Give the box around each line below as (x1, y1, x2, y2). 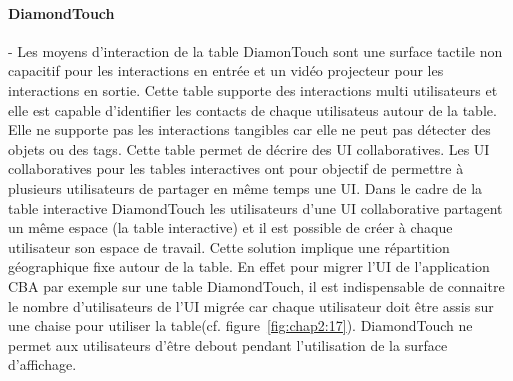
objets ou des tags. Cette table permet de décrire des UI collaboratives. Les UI (8, 138, 490, 159)
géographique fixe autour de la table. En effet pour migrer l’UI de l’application (8, 256, 490, 277)
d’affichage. (8, 354, 77, 375)
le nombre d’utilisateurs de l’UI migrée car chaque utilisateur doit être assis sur (8, 295, 494, 316)
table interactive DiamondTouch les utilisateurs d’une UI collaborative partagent (8, 197, 503, 218)
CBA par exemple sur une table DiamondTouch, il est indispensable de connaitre (8, 275, 505, 296)
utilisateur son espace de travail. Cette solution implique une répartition (8, 236, 450, 257)
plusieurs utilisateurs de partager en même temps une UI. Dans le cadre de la (8, 177, 483, 198)
